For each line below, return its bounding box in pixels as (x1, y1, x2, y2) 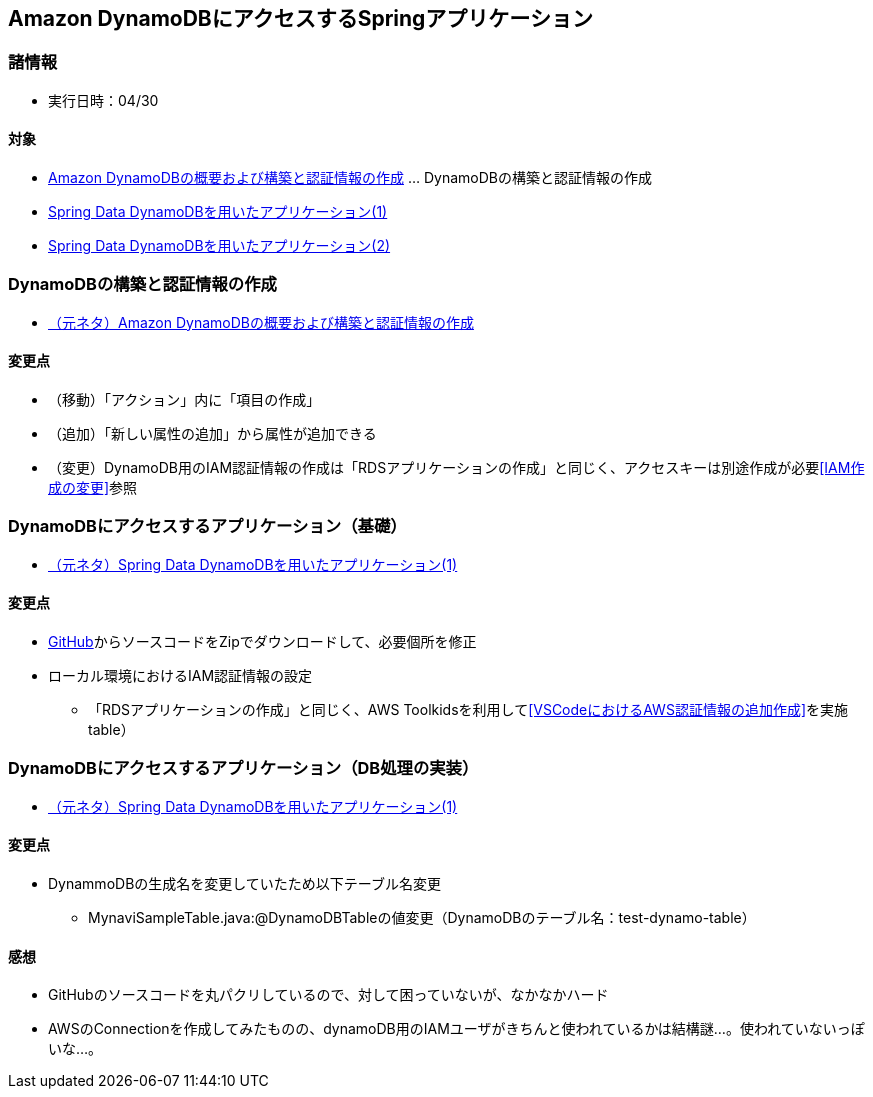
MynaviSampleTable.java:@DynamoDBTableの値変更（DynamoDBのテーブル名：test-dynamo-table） (88, 908, 756, 926)
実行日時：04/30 (48, 91, 159, 109)
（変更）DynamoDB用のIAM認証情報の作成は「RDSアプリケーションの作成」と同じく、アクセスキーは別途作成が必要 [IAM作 (48, 458, 865, 476)
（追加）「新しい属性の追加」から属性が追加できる (48, 424, 377, 442)
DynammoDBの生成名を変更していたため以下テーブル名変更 (48, 874, 442, 892)
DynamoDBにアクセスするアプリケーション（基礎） (8, 516, 407, 537)
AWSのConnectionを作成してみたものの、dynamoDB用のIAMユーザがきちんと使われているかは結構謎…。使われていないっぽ (48, 1020, 865, 1038)
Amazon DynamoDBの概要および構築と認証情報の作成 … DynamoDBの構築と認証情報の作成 (48, 169, 652, 187)
